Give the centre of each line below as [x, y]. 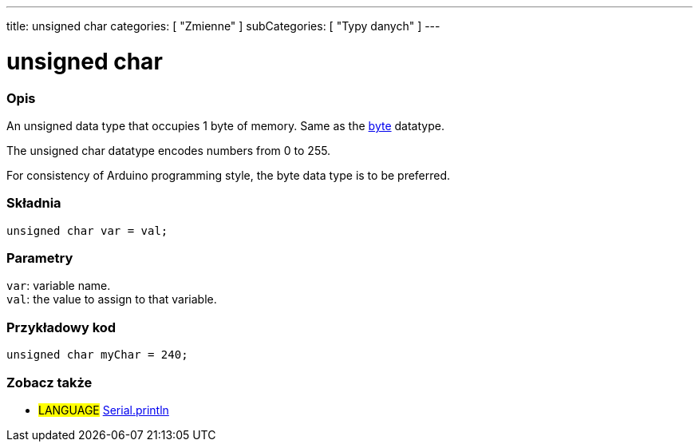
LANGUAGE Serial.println [104, 410]
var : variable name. [59, 286]
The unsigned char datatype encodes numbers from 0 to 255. [169, 150]
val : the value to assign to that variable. [112, 299]
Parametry [40, 258]
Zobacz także [49, 382]
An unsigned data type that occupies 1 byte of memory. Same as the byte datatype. [225, 125]
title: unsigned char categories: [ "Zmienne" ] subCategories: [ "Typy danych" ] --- [223, 26]
